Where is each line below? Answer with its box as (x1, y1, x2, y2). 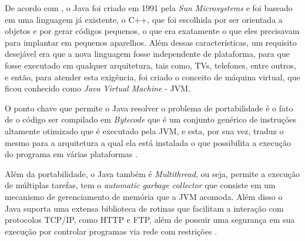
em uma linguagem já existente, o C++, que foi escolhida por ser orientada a (5, 13, 283, 25)
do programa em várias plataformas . (5, 148, 138, 160)
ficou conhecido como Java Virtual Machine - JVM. (5, 82, 190, 94)
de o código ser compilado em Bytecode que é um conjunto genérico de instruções (5, 113, 297, 125)
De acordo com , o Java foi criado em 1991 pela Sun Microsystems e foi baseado (5, 2, 293, 13)
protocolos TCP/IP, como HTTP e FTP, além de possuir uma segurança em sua (5, 213, 295, 226)
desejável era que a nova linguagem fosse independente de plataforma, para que (5, 47, 290, 60)
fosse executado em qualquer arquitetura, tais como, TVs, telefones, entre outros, (5, 59, 296, 71)
